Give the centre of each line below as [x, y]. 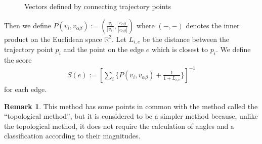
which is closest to [180, 49]
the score [18, 59]
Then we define [28, 25]
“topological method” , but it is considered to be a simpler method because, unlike [131, 116]
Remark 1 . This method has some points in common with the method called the [131, 106]
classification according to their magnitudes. [72, 136]
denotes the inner [213, 25]
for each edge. [26, 89]
